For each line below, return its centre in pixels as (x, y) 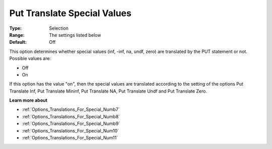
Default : (18, 42)
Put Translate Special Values (71, 13)
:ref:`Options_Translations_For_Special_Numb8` (71, 116)
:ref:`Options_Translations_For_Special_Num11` (70, 138)
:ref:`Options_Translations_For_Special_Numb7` (71, 109)
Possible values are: (30, 58)
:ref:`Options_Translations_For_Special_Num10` (71, 130)
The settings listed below (75, 35)
